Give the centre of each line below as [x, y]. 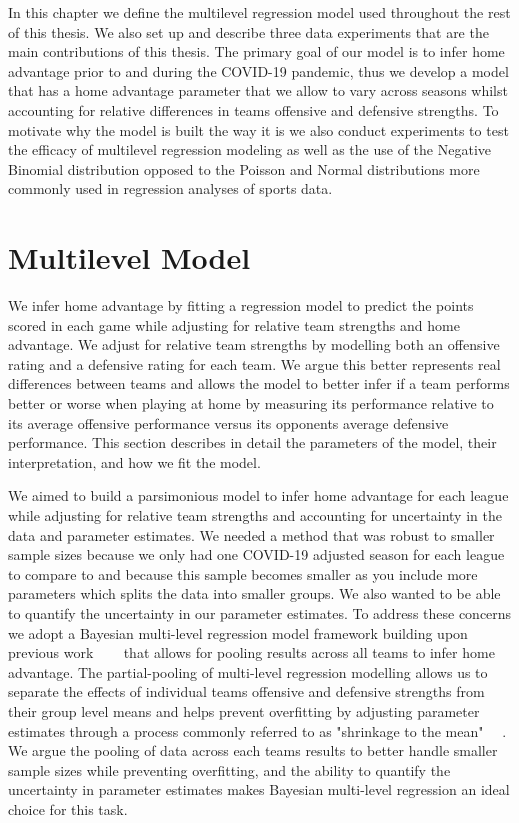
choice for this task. [68, 808]
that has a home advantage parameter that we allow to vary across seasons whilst [258, 90]
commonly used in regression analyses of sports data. [170, 188]
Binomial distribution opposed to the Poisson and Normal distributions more [244, 168]
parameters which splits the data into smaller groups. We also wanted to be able [254, 593]
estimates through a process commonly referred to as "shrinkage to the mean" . [257, 730]
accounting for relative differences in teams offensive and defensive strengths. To [253, 109]
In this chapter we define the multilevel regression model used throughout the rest [259, 12]
